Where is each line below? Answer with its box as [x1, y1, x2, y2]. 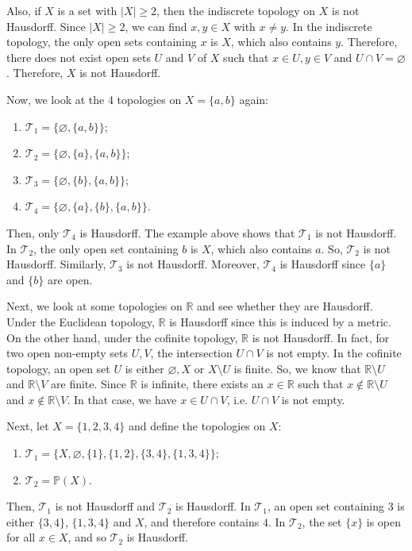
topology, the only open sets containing [6, 33, 197, 50]
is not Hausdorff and [55, 498, 156, 514]
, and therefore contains [144, 513, 260, 530]
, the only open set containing [33, 240, 179, 256]
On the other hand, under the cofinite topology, [6, 329, 238, 345]
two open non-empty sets [6, 345, 128, 361]
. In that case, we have [67, 391, 177, 407]
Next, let [6, 418, 49, 434]
